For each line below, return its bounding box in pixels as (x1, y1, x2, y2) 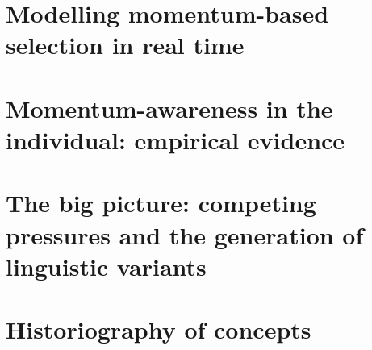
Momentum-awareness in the (6, 91, 333, 124)
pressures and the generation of (6, 218, 364, 251)
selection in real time (6, 28, 245, 61)
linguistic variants (6, 249, 207, 282)
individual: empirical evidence (6, 123, 345, 156)
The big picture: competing (6, 186, 316, 219)
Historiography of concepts (6, 313, 311, 346)
